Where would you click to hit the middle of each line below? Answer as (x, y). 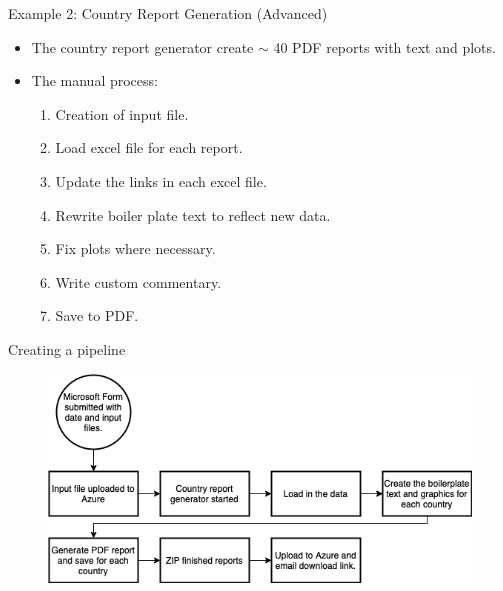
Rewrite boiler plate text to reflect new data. (193, 214)
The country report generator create (142, 46)
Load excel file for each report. (149, 147)
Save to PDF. (97, 315)
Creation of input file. (122, 113)
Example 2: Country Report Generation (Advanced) (168, 13)
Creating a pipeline (67, 348)
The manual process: (94, 80)
